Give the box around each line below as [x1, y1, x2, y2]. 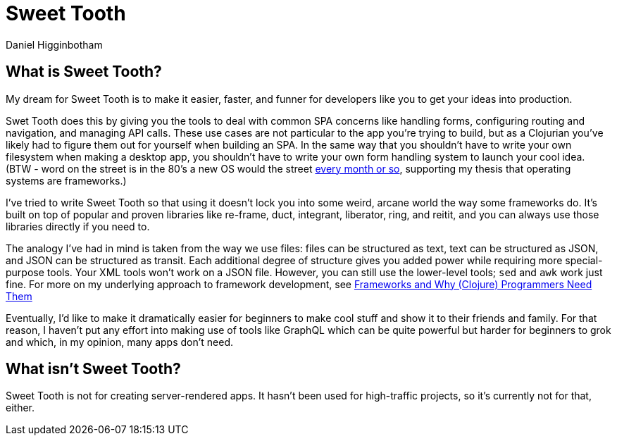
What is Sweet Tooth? [6, 63, 162, 81]
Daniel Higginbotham [6, 38, 103, 51]
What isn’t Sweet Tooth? [6, 360, 181, 378]
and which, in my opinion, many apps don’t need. [6, 335, 233, 348]
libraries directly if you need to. [6, 220, 150, 232]
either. [6, 402, 35, 414]
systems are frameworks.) [6, 174, 127, 187]
